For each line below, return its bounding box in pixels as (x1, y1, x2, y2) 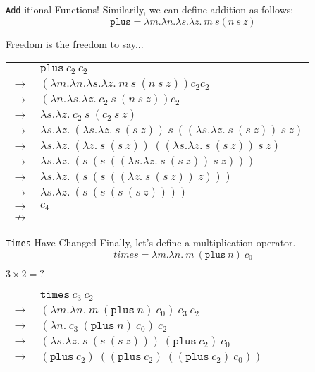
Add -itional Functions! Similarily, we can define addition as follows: (6, 2, 294, 16)
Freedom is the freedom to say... (6, 36, 144, 51)
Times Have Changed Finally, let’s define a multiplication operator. (6, 235, 296, 250)
